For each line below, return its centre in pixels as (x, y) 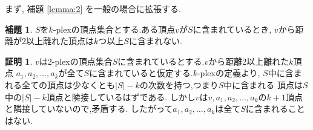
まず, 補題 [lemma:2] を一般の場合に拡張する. (93, 8)
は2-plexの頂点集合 (76, 61)
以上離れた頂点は (60, 41)
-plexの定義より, (229, 73)
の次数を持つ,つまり (179, 84)
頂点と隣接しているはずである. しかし (121, 96)
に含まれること (275, 109)
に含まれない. (155, 41)
